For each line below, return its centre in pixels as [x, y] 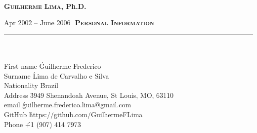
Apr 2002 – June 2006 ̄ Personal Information [79, 22]
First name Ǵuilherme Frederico [53, 66]
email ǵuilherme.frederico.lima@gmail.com [68, 105]
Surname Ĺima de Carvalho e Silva [57, 75]
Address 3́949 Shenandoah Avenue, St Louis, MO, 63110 [89, 95]
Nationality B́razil [31, 85]
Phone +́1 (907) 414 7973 [43, 124]
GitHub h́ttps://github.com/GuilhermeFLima [73, 114]
